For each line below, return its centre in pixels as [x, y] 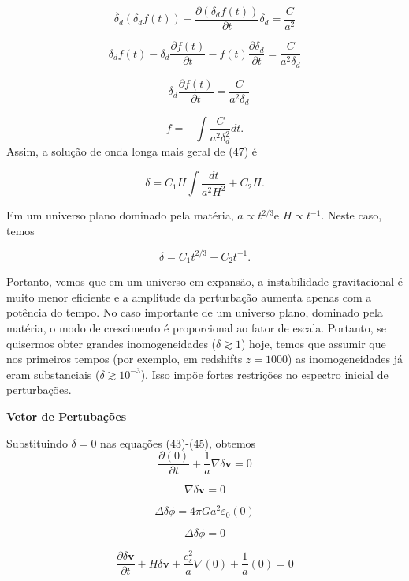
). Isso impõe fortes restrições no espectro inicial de [264, 374]
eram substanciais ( [53, 374]
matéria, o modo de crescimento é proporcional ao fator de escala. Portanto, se [197, 328]
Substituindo [37, 442]
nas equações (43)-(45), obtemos [178, 442]
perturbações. [39, 390]
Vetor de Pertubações [67, 416]
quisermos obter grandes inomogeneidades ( [112, 343]
